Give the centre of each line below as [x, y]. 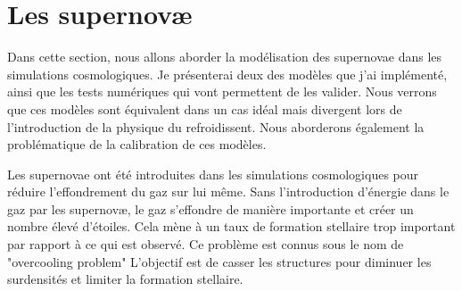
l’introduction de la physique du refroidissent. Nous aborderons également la [216, 126]
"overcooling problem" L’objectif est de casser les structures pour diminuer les [219, 261]
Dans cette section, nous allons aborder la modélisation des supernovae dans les [225, 57]
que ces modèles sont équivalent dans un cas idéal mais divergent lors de [205, 108]
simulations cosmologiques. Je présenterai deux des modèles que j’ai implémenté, [227, 74]
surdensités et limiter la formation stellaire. [125, 279]
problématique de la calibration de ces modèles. [137, 144]
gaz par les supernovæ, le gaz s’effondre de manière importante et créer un [210, 208]
